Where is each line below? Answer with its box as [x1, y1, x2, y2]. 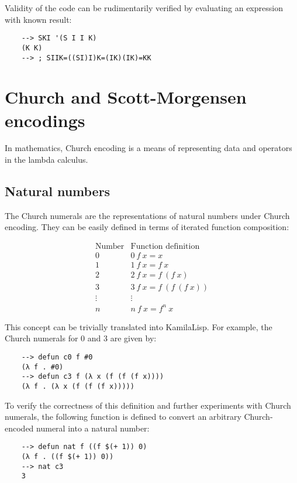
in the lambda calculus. [5, 153, 88, 166]
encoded [5, 422, 34, 434]
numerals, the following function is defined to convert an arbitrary [5, 410, 241, 423]
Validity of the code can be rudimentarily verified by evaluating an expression [5, 2, 283, 13]
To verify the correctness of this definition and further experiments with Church [5, 399, 291, 411]
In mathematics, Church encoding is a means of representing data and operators [5, 142, 292, 154]
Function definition [130, 242, 200, 251]
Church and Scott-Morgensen [5, 85, 247, 109]
